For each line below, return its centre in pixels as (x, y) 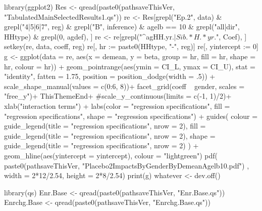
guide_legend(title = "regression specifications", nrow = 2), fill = (105, 126)
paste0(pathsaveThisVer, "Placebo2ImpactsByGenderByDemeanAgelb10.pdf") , (127, 165)
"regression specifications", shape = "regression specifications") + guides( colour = (131, 116)
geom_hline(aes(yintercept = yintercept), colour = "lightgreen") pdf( (111, 155)
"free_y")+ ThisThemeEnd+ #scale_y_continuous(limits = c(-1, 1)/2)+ (118, 96)
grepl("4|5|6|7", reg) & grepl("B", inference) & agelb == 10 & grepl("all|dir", (122, 27)
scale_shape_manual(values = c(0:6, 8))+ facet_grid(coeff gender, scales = (124, 86)
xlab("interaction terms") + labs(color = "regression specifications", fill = (117, 105)
